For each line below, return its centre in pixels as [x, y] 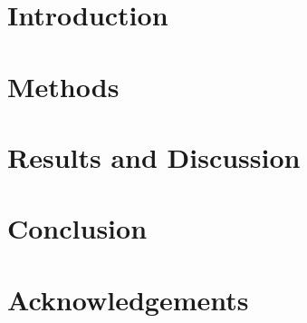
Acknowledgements [128, 299]
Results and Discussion [154, 157]
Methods [63, 86]
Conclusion [77, 228]
